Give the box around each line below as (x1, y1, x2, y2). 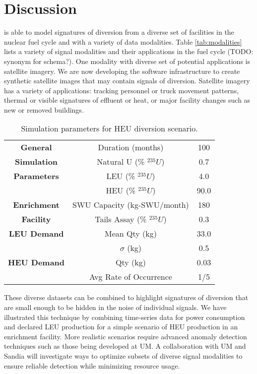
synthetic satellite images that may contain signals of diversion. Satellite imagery (4, 75, 250, 86)
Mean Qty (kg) (104, 228, 157, 240)
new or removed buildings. (4, 104, 84, 115)
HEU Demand (8, 256, 65, 268)
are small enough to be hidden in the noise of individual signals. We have (4, 302, 227, 312)
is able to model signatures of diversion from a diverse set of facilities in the (4, 27, 234, 37)
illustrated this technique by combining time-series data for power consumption (4, 312, 245, 322)
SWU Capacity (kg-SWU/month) (72, 199, 189, 211)
